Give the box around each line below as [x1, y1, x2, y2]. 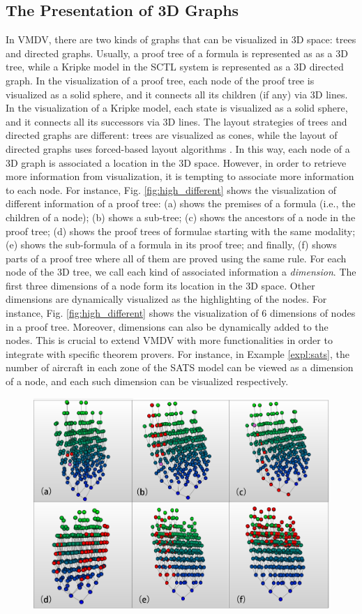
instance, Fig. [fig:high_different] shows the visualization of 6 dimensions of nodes [6, 306, 356, 320]
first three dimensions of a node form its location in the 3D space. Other [6, 278, 315, 292]
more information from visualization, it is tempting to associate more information [6, 169, 354, 184]
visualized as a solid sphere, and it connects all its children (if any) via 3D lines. [6, 87, 348, 101]
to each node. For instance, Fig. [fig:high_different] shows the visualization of [6, 182, 337, 197]
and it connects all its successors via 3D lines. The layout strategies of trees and [6, 114, 347, 128]
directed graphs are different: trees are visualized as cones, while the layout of [6, 128, 338, 142]
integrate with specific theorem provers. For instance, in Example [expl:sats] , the [6, 346, 349, 361]
